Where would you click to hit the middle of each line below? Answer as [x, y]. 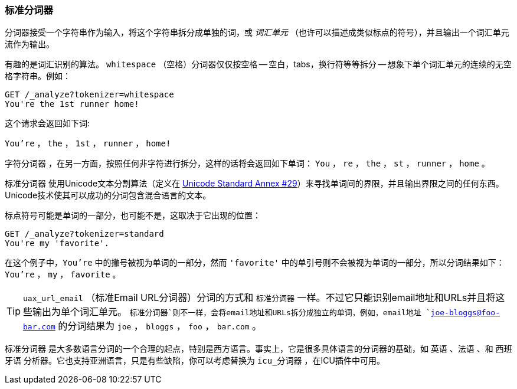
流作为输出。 [30, 44]
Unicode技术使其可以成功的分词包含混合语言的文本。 [108, 195]
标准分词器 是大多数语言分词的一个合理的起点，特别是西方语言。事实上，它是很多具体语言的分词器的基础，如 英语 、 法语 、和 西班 [258, 349]
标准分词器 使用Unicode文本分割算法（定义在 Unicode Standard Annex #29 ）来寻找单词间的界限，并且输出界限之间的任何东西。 [254, 184]
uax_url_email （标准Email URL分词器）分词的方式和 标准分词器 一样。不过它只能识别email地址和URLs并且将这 [264, 298]
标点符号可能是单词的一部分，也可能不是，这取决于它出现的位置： [133, 215]
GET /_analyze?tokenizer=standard [84, 234]
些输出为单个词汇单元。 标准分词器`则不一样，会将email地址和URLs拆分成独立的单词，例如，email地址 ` [227, 312]
